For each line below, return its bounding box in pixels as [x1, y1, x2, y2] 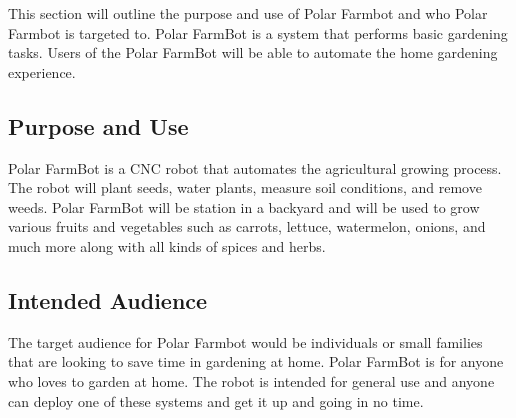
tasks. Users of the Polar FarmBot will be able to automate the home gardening [8, 42, 498, 63]
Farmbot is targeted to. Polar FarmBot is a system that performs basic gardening [8, 22, 508, 43]
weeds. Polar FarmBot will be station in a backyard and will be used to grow [8, 196, 480, 217]
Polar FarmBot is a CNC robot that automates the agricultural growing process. [8, 157, 502, 178]
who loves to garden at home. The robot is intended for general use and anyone [8, 370, 495, 391]
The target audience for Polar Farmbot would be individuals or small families [8, 331, 483, 352]
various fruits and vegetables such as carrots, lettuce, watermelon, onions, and [8, 216, 486, 237]
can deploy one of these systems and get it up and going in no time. [8, 390, 424, 411]
